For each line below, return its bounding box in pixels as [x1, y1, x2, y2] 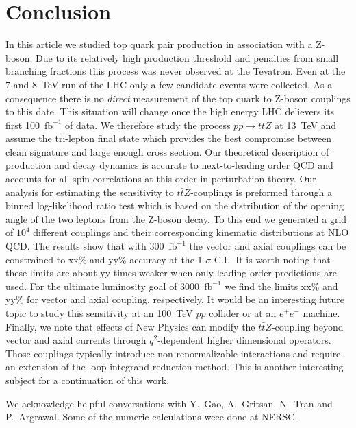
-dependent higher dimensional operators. [157, 333, 331, 347]
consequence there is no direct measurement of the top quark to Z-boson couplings [5, 91, 351, 105]
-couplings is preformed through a [190, 185, 332, 199]
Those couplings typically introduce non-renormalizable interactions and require [5, 346, 341, 360]
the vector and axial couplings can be [189, 239, 346, 253]
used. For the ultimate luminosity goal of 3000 [5, 278, 200, 293]
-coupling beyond [271, 319, 344, 333]
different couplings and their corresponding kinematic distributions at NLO [33, 225, 349, 239]
